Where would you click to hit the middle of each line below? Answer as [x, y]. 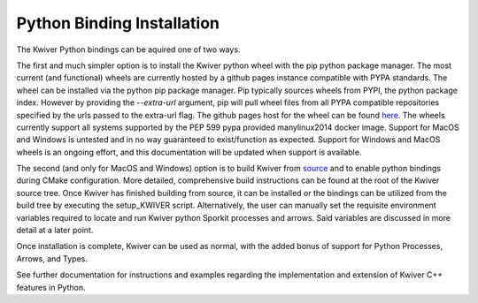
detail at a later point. [55, 231]
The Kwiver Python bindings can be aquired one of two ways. [128, 49]
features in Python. [51, 287]
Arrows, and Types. [52, 258]
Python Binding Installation [118, 23]
